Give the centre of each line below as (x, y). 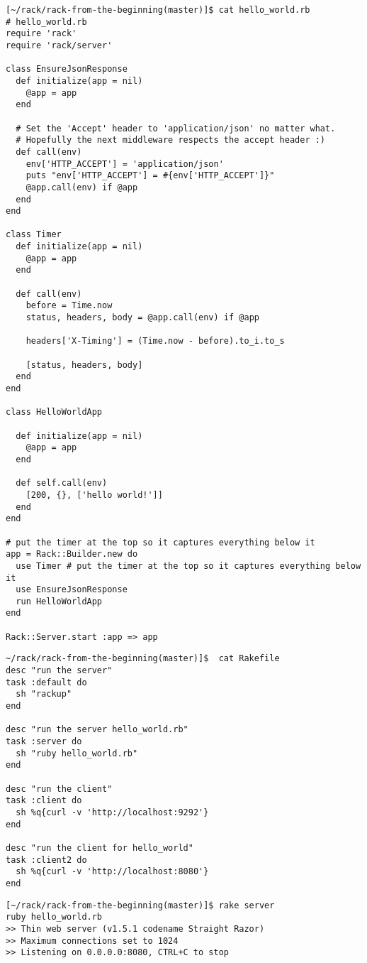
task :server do (44, 742)
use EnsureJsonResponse (72, 590)
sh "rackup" (44, 694)
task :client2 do (46, 860)
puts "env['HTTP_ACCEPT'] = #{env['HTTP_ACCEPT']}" (150, 176)
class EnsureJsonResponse (67, 69)
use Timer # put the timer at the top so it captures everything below (188, 566)
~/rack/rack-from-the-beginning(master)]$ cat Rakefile (143, 659)
